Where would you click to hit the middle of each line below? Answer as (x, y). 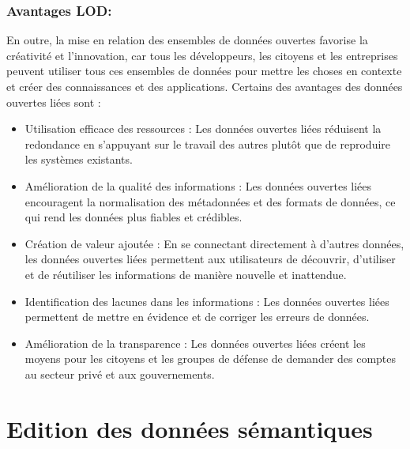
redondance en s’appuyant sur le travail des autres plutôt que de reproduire (208, 143)
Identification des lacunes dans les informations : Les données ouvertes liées (207, 301)
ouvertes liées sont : (54, 102)
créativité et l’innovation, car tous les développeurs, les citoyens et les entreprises (202, 55)
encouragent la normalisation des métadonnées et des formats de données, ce (210, 201)
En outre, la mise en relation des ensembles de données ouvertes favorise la (187, 40)
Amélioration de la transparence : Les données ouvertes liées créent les (195, 343)
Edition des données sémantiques (190, 428)
